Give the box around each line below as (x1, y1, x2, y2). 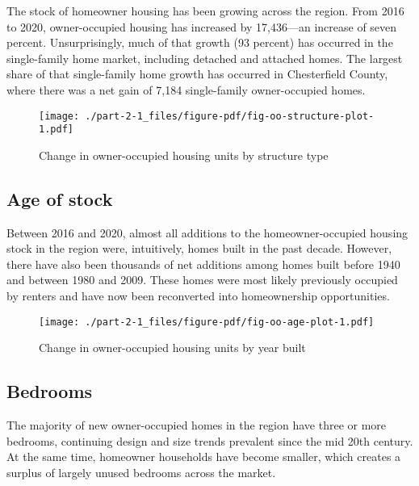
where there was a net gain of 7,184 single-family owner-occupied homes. (6, 81, 366, 98)
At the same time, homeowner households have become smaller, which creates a (6, 448, 401, 465)
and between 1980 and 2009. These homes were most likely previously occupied (6, 271, 398, 288)
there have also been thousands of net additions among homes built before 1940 (6, 255, 400, 272)
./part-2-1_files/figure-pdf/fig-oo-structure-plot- (85, 110, 375, 122)
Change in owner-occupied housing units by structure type (39, 146, 329, 163)
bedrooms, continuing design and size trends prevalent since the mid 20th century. (6, 432, 413, 449)
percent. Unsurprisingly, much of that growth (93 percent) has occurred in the (6, 34, 393, 51)
